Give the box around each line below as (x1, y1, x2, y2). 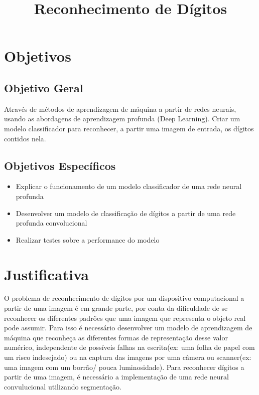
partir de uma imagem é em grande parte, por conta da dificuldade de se (4, 303, 228, 313)
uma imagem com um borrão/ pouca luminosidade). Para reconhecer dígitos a (4, 361, 244, 372)
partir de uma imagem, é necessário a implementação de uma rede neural (4, 371, 229, 382)
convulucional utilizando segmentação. (4, 381, 121, 391)
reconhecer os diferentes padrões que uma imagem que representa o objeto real (4, 312, 246, 323)
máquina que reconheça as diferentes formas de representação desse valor (4, 332, 228, 342)
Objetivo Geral (4, 80, 83, 95)
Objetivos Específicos (4, 157, 116, 173)
